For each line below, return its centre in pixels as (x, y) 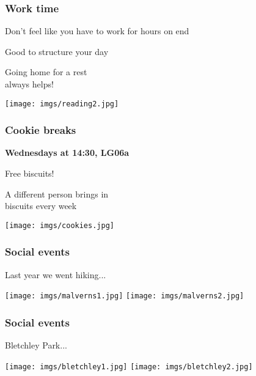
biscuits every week (41, 206)
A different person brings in (57, 194)
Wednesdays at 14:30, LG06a (67, 153)
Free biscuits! (30, 173)
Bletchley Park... (36, 345)
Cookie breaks (41, 130)
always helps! (29, 84)
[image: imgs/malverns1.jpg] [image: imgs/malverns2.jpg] (125, 296)
